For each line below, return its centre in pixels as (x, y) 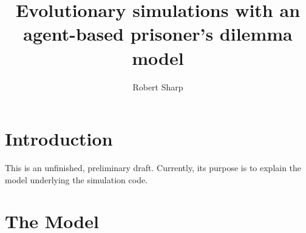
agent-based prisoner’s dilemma (158, 34)
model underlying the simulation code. (76, 179)
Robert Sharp (158, 86)
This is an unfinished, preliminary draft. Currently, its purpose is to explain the (153, 168)
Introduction (59, 139)
